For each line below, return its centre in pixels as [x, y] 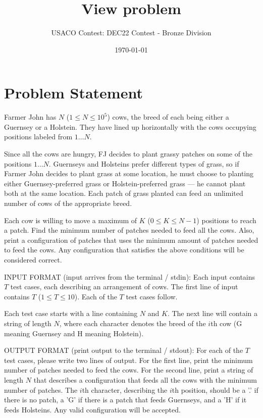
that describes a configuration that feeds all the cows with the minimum [145, 379]
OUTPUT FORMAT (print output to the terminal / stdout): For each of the [124, 350]
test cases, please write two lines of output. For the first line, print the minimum [128, 360]
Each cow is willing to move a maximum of [71, 220]
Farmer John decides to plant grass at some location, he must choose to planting [129, 173]
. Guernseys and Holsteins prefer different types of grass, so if [144, 163]
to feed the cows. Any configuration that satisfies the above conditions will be [124, 250]
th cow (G [226, 323]
